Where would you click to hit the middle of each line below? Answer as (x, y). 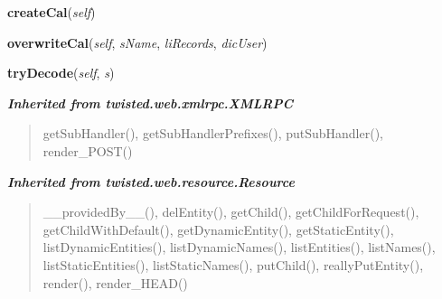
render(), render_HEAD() (115, 282)
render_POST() (88, 150)
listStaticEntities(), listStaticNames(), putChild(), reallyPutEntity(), (233, 264)
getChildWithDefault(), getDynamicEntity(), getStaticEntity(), (218, 229)
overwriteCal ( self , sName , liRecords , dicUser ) (137, 42)
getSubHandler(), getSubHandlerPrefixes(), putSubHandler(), (213, 133)
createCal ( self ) (52, 12)
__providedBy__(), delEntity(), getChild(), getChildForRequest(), (231, 212)
